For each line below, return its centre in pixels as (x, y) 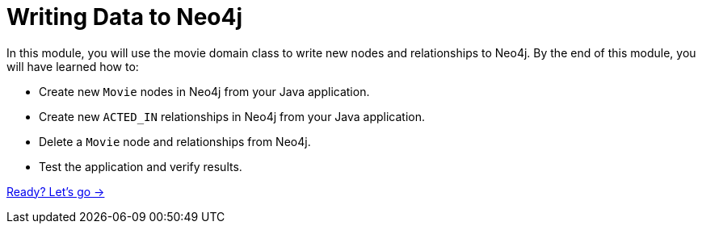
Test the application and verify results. (141, 166)
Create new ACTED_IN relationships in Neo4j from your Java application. (232, 116)
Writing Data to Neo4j (125, 17)
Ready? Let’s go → (56, 191)
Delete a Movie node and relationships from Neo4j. (175, 141)
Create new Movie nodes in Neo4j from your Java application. (204, 91)
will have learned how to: (73, 66)
